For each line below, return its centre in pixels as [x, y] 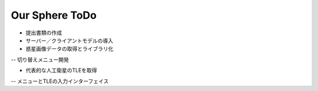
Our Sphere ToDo [54, 15]
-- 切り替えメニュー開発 [40, 60]
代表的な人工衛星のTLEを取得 [61, 71]
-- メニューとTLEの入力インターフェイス [60, 81]
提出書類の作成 [44, 33]
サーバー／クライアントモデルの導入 [69, 40]
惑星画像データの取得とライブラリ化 [69, 49]
